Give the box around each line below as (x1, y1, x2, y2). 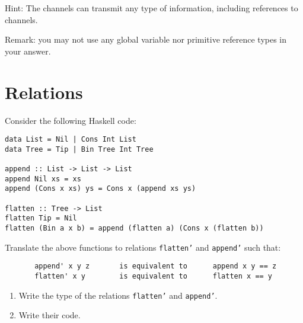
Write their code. (18, 309, 81, 321)
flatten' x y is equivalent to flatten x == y (34, 271, 273, 280)
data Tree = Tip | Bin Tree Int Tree (5, 145, 154, 153)
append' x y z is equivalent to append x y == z (34, 262, 277, 271)
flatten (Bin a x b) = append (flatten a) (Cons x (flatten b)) (5, 224, 264, 232)
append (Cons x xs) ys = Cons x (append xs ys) (5, 184, 196, 193)
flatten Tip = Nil (5, 214, 77, 223)
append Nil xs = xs (5, 174, 81, 183)
